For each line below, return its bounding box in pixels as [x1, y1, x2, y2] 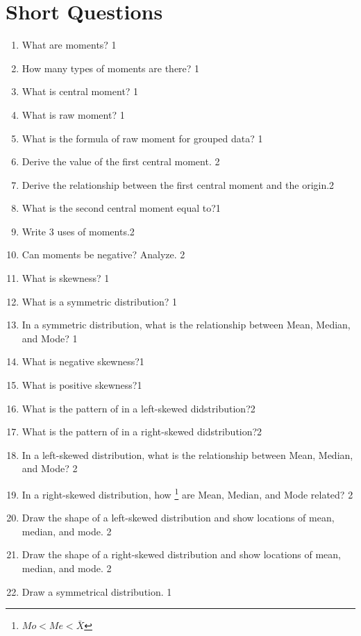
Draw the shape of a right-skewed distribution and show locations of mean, [22, 547, 341, 562]
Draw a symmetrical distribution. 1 [22, 584, 172, 599]
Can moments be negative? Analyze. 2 [22, 247, 185, 262]
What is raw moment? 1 [22, 107, 125, 122]
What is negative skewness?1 [22, 354, 144, 369]
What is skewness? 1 [22, 271, 110, 285]
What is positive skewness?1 [22, 378, 142, 392]
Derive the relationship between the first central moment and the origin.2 [22, 177, 335, 192]
